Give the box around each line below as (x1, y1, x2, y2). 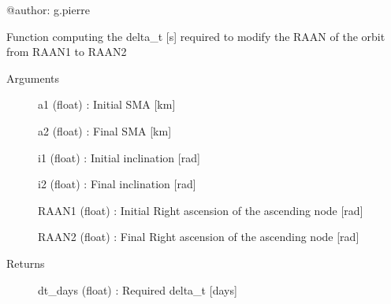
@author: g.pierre (6, 2, 90, 17)
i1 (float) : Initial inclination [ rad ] (38, 149, 200, 165)
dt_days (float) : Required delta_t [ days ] (38, 281, 237, 298)
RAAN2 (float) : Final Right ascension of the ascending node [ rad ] (38, 228, 359, 245)
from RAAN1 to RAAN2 (6, 43, 127, 60)
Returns (6, 254, 45, 271)
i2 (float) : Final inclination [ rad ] (38, 176, 196, 192)
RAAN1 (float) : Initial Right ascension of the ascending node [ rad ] (38, 202, 363, 218)
